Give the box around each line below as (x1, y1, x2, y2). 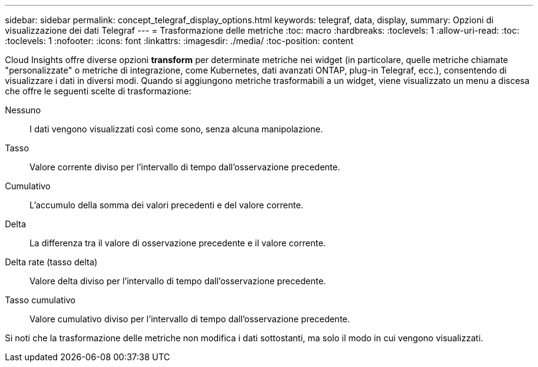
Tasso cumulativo (5, 295, 76, 305)
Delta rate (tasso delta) (5, 257, 98, 267)
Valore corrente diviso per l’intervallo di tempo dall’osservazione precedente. (29, 162, 340, 172)
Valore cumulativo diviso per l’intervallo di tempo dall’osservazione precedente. (29, 314, 350, 324)
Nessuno (5, 105, 41, 115)
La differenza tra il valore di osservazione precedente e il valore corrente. (29, 238, 326, 248)
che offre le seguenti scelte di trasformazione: (5, 86, 192, 96)
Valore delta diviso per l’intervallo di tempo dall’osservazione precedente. (29, 276, 326, 286)
